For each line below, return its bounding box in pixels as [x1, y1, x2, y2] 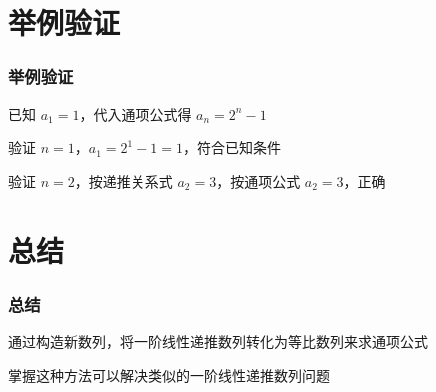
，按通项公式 [216, 170, 301, 191]
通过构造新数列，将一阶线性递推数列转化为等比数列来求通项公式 [8, 330, 428, 351]
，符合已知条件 [182, 137, 281, 158]
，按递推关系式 [74, 170, 173, 191]
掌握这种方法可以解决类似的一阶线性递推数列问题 [8, 364, 330, 385]
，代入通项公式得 [79, 103, 192, 124]
